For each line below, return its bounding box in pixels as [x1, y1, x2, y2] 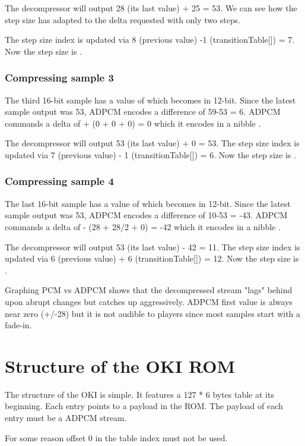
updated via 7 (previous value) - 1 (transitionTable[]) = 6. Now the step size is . [5, 148, 296, 161]
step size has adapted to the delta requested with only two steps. [5, 13, 241, 26]
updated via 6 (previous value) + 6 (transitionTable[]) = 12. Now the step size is [5, 252, 299, 265]
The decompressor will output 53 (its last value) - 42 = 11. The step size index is [5, 240, 300, 253]
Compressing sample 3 [5, 70, 114, 85]
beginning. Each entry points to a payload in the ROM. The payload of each [5, 400, 283, 412]
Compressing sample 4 [5, 174, 114, 189]
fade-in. [5, 319, 32, 331]
